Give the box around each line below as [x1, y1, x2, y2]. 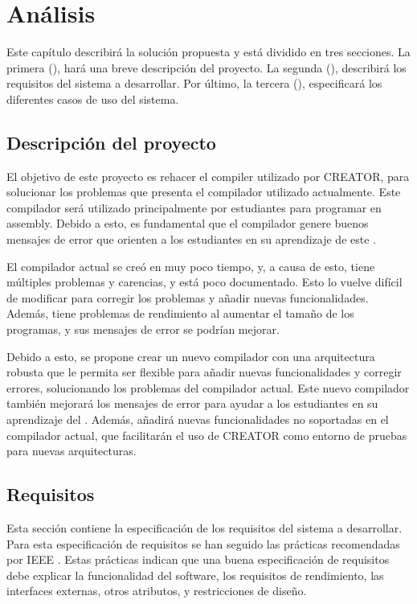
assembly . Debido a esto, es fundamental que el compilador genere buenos [6, 215, 369, 232]
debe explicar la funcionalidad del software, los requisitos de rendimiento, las [6, 566, 384, 583]
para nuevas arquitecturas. [6, 442, 137, 459]
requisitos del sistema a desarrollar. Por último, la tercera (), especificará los [6, 75, 382, 92]
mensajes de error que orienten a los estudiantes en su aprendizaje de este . [6, 231, 376, 248]
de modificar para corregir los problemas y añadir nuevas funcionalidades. [6, 289, 369, 306]
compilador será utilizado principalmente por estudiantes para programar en [6, 199, 382, 216]
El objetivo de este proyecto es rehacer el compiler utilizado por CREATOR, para [6, 167, 410, 184]
